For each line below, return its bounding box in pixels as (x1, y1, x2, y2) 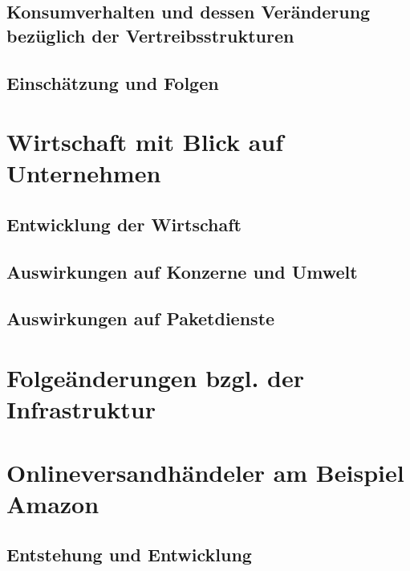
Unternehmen (6, 157, 161, 190)
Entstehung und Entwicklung (6, 542, 252, 567)
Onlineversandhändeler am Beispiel (6, 455, 404, 488)
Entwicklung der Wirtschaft (6, 211, 242, 236)
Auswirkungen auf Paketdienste (6, 306, 275, 331)
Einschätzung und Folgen (6, 70, 219, 95)
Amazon (6, 487, 99, 520)
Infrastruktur (6, 393, 156, 426)
